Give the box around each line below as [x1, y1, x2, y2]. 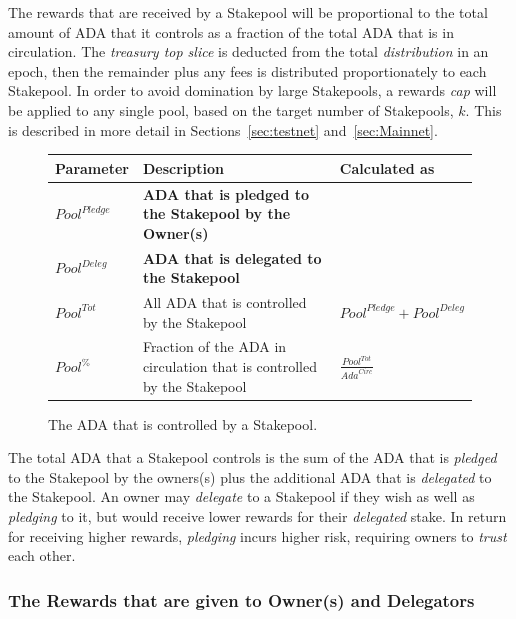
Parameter [55, 157, 129, 178]
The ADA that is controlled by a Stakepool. [48, 413, 318, 434]
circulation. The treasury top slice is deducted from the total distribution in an [8, 41, 489, 62]
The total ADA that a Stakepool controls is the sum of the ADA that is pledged [8, 447, 497, 468]
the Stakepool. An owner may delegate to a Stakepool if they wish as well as [8, 486, 475, 507]
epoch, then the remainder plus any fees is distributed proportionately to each [8, 60, 487, 81]
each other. [8, 545, 76, 566]
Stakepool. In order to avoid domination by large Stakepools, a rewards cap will [8, 80, 497, 101]
